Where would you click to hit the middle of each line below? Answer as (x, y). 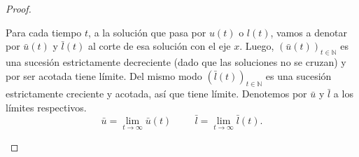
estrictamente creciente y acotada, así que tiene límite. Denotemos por (156, 94)
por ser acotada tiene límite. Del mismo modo (104, 75)
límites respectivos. (46, 107)
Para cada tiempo (44, 32)
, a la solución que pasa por (147, 32)
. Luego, (257, 46)
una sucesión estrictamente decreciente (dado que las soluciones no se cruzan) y (176, 61)
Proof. (19, 8)
